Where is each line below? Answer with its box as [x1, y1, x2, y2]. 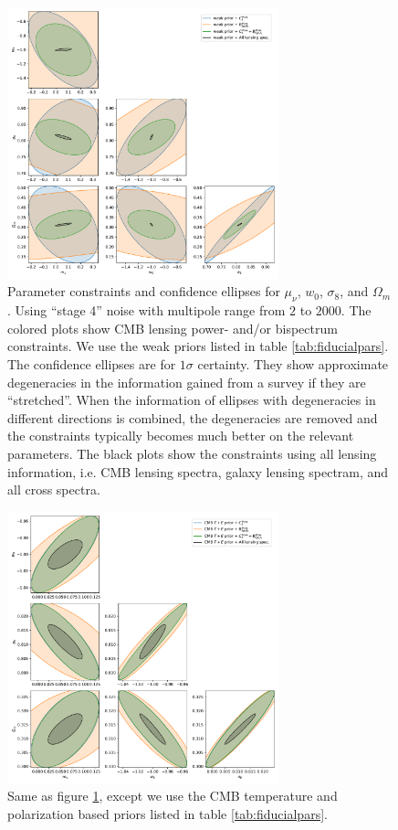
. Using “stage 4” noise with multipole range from [7, 301, 286, 320]
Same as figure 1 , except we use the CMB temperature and [7, 786, 338, 805]
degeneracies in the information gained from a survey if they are [7, 372, 366, 391]
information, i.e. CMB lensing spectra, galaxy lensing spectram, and [7, 462, 389, 481]
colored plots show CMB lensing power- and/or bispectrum [7, 318, 338, 337]
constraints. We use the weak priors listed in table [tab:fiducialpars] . [7, 336, 389, 356]
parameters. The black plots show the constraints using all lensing [7, 443, 377, 463]
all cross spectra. [7, 480, 100, 499]
